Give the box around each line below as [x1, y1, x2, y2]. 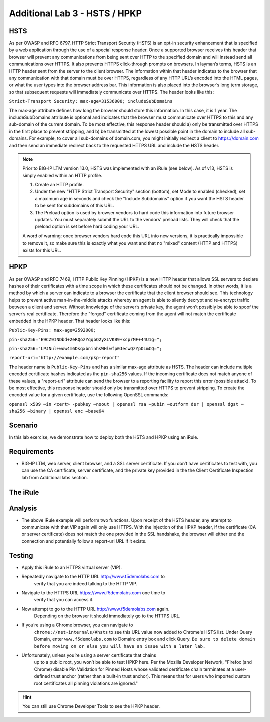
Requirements [9, 447, 54, 456]
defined [34, 673, 50, 679]
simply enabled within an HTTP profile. [22, 172, 102, 178]
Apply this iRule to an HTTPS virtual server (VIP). [21, 564, 122, 570]
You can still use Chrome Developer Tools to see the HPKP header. [22, 703, 160, 709]
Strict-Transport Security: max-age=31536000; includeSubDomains [9, 98, 173, 104]
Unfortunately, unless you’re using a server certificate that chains [21, 652, 157, 658]
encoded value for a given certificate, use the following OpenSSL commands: [9, 392, 169, 398]
